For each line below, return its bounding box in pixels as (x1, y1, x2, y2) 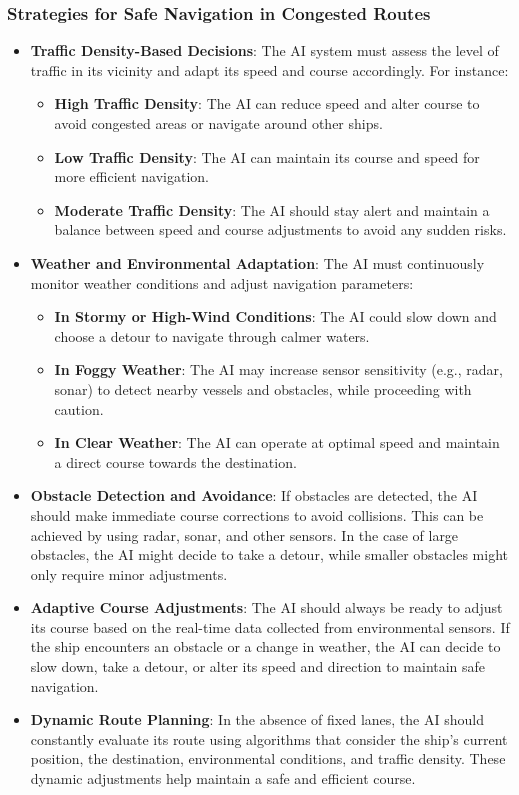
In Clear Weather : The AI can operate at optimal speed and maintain (54, 432, 500, 453)
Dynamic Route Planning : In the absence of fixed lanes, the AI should (30, 709, 484, 730)
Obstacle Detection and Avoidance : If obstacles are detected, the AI (30, 485, 478, 506)
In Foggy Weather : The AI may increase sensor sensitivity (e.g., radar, (54, 359, 503, 380)
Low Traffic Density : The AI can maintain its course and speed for (54, 146, 480, 167)
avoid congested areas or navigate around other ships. (54, 113, 383, 133)
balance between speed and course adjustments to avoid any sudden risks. (54, 219, 507, 240)
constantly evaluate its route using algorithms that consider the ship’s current (30, 728, 508, 749)
